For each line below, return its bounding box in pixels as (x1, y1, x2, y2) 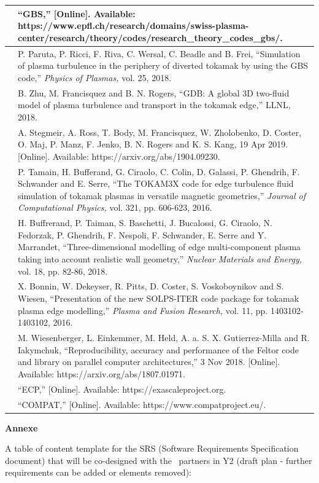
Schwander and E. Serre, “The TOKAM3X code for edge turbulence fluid (18, 177, 294, 190)
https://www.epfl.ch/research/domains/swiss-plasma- (18, 19, 249, 32)
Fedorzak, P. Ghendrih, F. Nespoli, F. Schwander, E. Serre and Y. (18, 228, 267, 241)
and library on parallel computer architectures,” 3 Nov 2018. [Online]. (18, 355, 280, 368)
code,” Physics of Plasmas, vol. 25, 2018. (18, 71, 172, 84)
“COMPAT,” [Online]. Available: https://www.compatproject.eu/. (18, 398, 266, 410)
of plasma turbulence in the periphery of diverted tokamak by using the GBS (18, 59, 309, 72)
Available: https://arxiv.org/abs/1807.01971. (18, 367, 185, 380)
